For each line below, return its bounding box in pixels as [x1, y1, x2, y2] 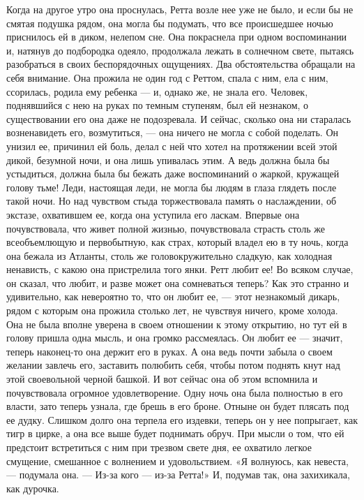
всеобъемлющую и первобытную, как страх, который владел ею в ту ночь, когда [6, 235, 349, 249]
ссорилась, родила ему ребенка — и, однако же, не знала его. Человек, [6, 84, 308, 98]
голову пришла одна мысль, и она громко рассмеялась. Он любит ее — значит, [6, 330, 343, 345]
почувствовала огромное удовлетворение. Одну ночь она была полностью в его [6, 385, 343, 399]
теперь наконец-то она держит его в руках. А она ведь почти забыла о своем [6, 344, 333, 358]
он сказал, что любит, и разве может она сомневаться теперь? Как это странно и [6, 275, 349, 290]
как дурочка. [6, 480, 59, 495]
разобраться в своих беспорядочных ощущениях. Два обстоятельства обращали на [6, 57, 356, 71]
